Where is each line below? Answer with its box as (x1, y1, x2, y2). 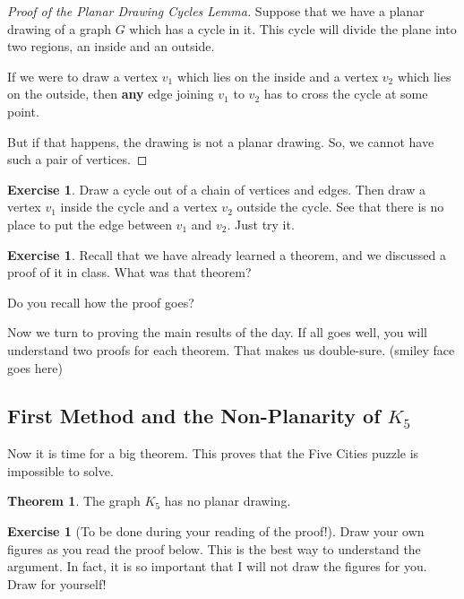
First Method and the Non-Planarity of (7, 402, 381, 430)
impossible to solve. (7, 461, 114, 480)
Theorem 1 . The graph (7, 491, 141, 510)
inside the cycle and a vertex (60, 197, 218, 216)
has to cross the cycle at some (263, 84, 428, 103)
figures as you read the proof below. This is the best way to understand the (7, 539, 421, 558)
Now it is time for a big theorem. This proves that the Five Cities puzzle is (7, 444, 419, 463)
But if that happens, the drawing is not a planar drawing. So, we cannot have (7, 132, 434, 151)
